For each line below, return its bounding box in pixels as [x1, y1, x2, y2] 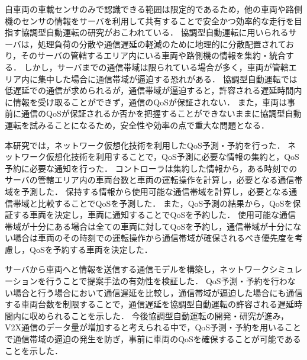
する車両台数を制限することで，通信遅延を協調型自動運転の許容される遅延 [5, 298, 295, 310]
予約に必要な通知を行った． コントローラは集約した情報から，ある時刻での [5, 162, 298, 174]
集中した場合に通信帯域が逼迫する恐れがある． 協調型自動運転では [37, 72, 298, 85]
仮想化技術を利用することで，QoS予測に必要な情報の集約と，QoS [46, 150, 299, 163]
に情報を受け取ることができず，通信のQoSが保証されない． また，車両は [5, 95, 287, 108]
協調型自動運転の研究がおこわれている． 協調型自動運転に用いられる [21, 26, 289, 38]
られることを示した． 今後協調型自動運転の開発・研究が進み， [46, 309, 289, 322]
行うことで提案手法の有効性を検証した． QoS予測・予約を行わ [46, 275, 287, 287]
